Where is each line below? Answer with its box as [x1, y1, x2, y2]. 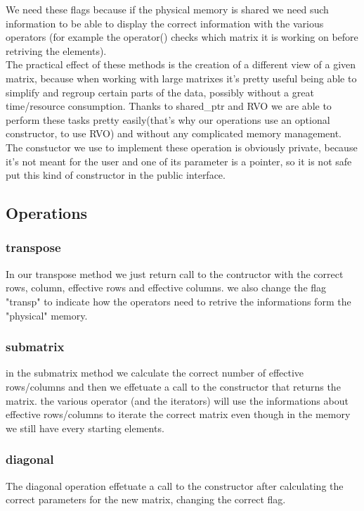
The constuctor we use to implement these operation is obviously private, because [6, 139, 358, 154]
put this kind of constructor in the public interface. [6, 168, 226, 182]
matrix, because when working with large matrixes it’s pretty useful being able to [6, 70, 357, 85]
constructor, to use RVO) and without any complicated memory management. [6, 126, 342, 141]
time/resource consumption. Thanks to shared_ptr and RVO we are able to [6, 99, 332, 113]
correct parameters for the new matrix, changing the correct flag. [6, 492, 286, 507]
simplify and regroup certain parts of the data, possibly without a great [6, 84, 314, 99]
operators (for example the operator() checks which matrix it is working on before [6, 30, 358, 44]
